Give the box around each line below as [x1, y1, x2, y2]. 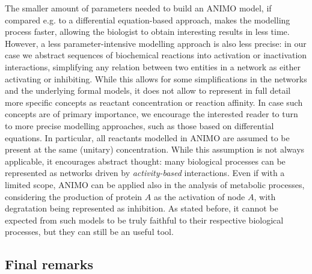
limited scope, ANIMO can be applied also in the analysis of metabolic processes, [5, 178, 305, 190]
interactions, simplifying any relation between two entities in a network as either [5, 60, 301, 73]
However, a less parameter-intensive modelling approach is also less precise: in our [5, 37, 307, 49]
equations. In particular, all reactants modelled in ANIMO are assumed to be [5, 131, 290, 144]
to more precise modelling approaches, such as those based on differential [5, 119, 274, 132]
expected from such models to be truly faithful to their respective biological [5, 213, 284, 226]
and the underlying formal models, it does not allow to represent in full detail [5, 84, 291, 97]
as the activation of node [153, 190, 245, 202]
